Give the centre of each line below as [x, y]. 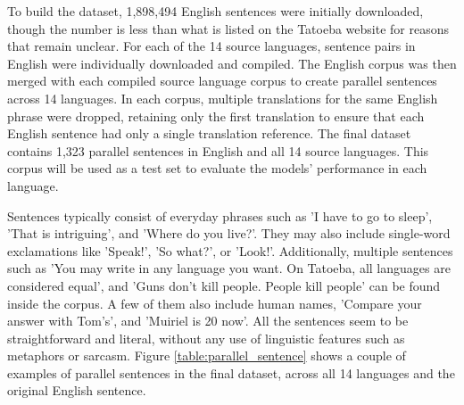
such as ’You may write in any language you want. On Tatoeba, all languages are [229, 268]
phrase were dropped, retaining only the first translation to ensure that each [216, 116]
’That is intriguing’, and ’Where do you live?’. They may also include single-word [229, 233]
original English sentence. [77, 390]
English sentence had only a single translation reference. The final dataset [209, 133]
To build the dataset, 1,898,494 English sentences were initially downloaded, [215, 11]
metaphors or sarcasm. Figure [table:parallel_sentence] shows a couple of [207, 355]
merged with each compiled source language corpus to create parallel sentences [222, 81]
